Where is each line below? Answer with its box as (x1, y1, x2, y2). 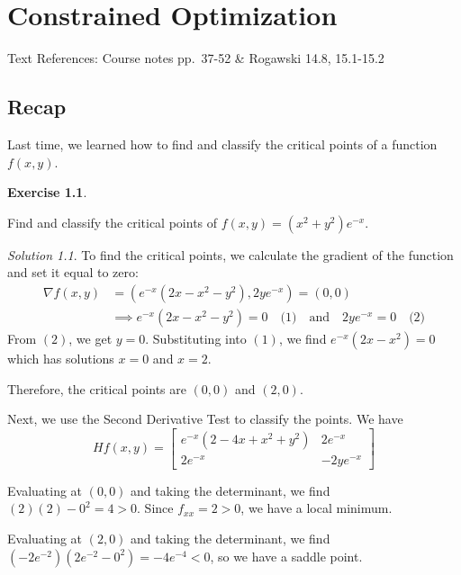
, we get (68, 328, 113, 347)
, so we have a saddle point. (210, 546, 363, 565)
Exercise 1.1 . (7, 183, 87, 202)
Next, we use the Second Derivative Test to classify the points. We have (7, 409, 403, 428)
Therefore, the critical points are (7, 379, 186, 398)
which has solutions (7, 348, 114, 367)
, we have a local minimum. (240, 499, 393, 517)
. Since (137, 499, 174, 517)
